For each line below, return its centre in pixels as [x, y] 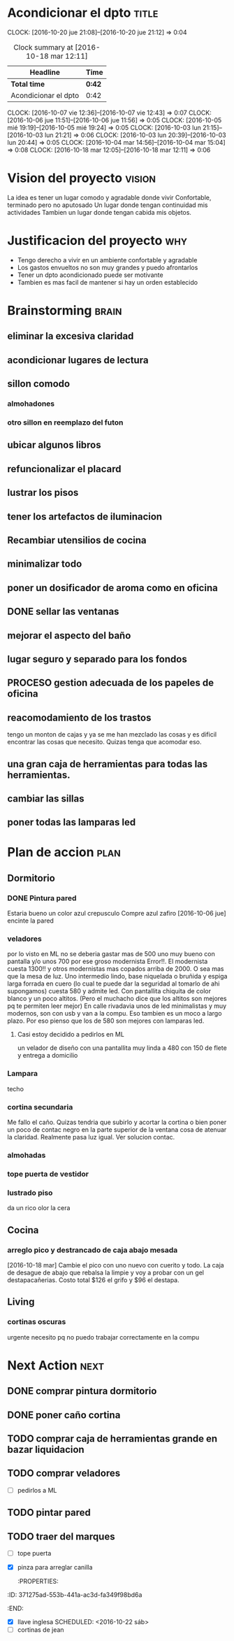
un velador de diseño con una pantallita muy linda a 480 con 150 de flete [122, 1048]
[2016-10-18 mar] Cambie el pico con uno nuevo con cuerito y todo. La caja [116, 1265]
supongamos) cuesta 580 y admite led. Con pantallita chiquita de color [109, 991]
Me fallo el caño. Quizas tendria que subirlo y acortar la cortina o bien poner [117, 1122]
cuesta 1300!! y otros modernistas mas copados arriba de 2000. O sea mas [116, 969]
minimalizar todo [45, 564]
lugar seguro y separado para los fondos [97, 659]
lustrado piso [30, 1193]
